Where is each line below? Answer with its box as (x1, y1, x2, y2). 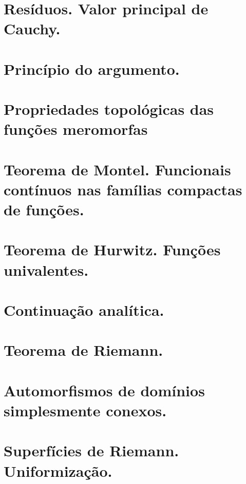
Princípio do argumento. (4, 58, 180, 79)
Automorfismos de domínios (4, 379, 205, 400)
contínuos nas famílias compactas (4, 178, 242, 199)
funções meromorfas (4, 118, 148, 139)
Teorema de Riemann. (4, 339, 163, 360)
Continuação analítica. (4, 299, 164, 320)
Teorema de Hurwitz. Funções (4, 239, 221, 260)
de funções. (4, 199, 84, 220)
